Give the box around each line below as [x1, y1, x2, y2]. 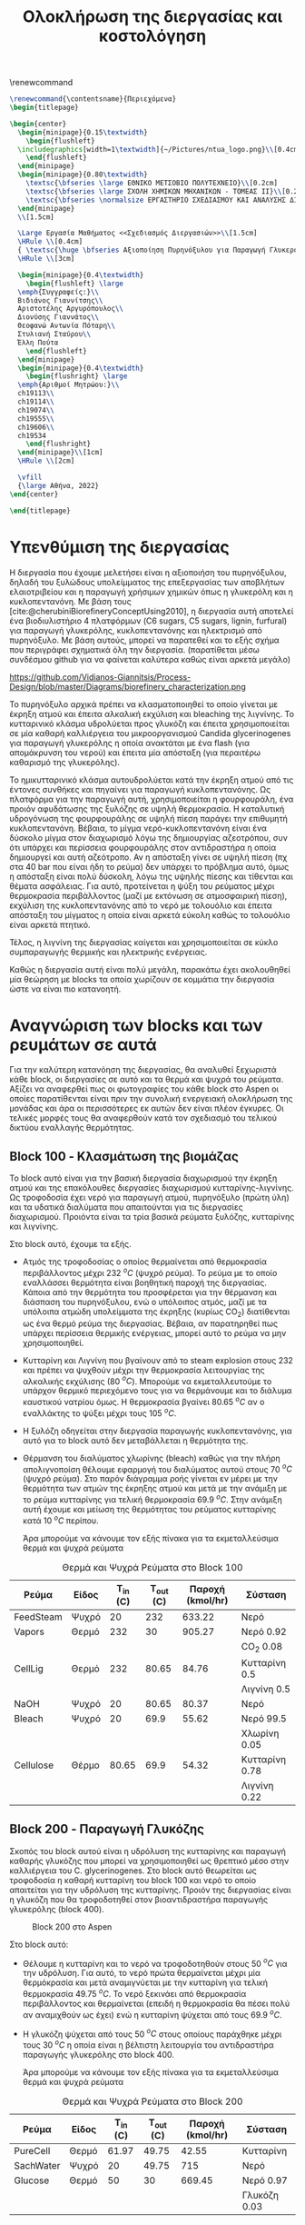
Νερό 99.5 [241, 1712, 288, 1725]
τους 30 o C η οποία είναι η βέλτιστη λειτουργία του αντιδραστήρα [22, 2038, 274, 2050]
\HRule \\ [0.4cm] [17, 237, 84, 246]
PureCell [14, 2145, 51, 2158]
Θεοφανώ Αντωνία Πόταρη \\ [17, 321, 116, 331]
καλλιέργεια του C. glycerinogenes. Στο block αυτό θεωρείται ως [9, 1865, 257, 1876]
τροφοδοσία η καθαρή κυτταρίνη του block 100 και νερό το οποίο [9, 1874, 257, 1885]
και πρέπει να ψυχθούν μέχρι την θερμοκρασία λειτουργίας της [22, 1364, 265, 1375]
